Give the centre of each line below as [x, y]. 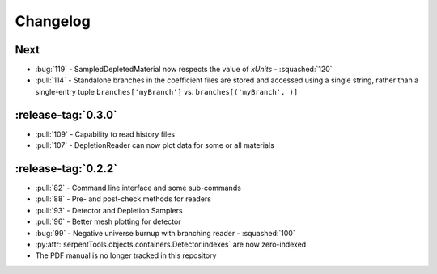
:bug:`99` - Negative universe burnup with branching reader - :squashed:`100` [165, 233]
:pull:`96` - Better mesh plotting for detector [108, 221]
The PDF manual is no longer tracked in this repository [126, 255]
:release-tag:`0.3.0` [66, 114]
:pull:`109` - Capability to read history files [105, 134]
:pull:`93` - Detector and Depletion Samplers [109, 210]
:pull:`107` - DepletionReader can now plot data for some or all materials [155, 145]
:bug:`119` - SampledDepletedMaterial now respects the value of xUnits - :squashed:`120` [184, 70]
